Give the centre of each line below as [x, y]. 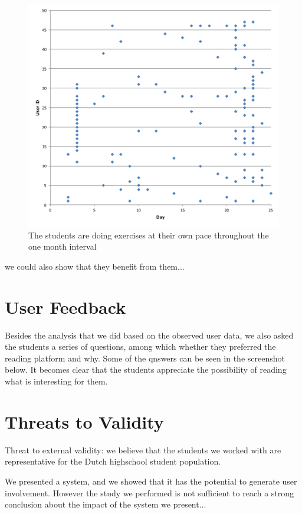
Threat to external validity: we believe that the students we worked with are [143, 450]
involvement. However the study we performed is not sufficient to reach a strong [150, 493]
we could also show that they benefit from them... [95, 266]
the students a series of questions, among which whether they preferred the [140, 346]
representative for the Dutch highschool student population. [113, 461]
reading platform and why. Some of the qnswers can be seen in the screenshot [145, 358]
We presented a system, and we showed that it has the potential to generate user [151, 481]
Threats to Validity [84, 421]
